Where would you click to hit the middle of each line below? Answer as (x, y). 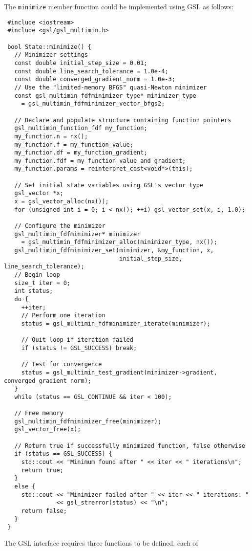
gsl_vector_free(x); (48, 430)
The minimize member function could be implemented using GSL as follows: (119, 6)
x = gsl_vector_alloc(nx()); (62, 202)
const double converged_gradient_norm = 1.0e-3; (95, 79)
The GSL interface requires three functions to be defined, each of (101, 543)
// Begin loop (37, 275)
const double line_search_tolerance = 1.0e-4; (91, 71)
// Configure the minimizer (60, 226)
